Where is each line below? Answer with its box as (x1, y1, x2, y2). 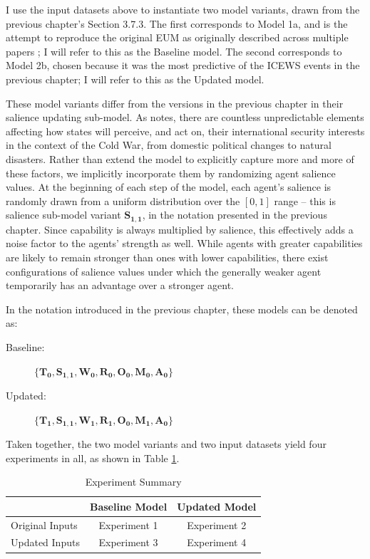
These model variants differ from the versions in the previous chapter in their (6, 95, 344, 110)
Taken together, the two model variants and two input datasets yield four (6, 437, 327, 451)
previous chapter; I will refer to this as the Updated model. (6, 71, 264, 86)
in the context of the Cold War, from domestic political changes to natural (6, 137, 332, 152)
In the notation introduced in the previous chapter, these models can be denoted (6, 301, 358, 316)
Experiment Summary (85, 474, 182, 489)
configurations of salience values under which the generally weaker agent (6, 263, 322, 278)
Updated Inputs (11, 535, 80, 550)
